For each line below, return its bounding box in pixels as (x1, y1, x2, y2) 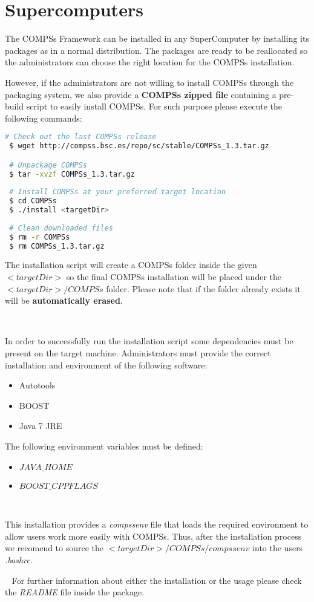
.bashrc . (5, 553, 33, 566)
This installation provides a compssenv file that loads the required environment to (5, 518, 309, 531)
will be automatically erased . (5, 294, 123, 307)
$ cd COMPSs (9, 197, 57, 206)
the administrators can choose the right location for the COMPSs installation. (5, 56, 295, 68)
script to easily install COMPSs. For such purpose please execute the (26, 100, 282, 113)
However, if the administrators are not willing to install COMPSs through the (5, 76, 294, 88)
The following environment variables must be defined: (5, 439, 203, 452)
